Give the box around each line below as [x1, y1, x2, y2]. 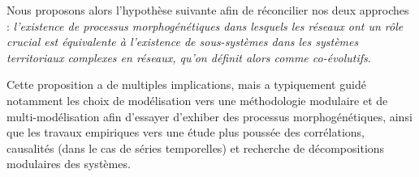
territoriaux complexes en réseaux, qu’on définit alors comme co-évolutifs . [6, 48, 371, 65]
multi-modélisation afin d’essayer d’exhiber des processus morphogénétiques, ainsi [6, 107, 413, 124]
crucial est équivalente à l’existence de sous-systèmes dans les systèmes [6, 33, 359, 50]
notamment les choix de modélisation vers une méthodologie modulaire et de [6, 91, 388, 108]
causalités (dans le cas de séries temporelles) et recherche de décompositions [6, 139, 385, 156]
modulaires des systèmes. [6, 155, 131, 172]
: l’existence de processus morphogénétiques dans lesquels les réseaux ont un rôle [6, 17, 404, 34]
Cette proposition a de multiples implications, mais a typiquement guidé [6, 76, 366, 93]
